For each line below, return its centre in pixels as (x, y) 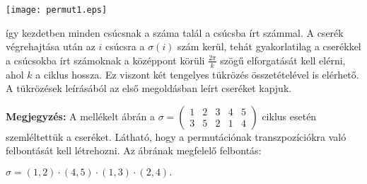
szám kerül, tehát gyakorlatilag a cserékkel (269, 46)
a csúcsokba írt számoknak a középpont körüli (105, 60)
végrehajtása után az (51, 46)
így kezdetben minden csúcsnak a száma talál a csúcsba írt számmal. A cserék (175, 32)
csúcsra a (125, 46)
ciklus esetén (289, 116)
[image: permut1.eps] (57, 10)
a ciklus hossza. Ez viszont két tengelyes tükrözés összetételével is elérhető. (197, 74)
